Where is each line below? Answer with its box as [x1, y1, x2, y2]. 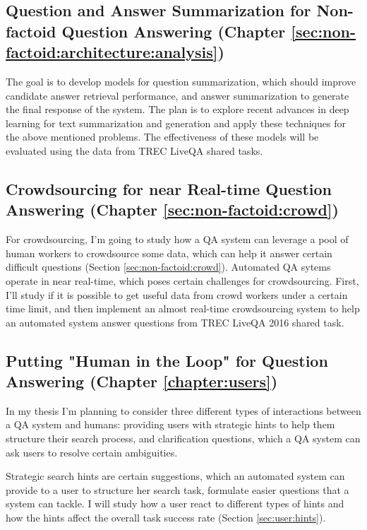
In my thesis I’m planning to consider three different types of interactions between [6, 403, 361, 418]
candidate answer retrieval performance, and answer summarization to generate [6, 88, 349, 102]
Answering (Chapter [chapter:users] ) [6, 370, 278, 392]
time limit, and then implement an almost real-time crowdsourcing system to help [6, 301, 360, 316]
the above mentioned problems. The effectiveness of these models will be [6, 129, 319, 144]
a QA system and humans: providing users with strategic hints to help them [6, 417, 335, 432]
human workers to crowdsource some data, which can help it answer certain [6, 245, 332, 260]
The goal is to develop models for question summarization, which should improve [6, 73, 356, 88]
